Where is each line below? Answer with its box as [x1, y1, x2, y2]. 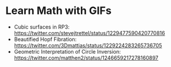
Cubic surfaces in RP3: [14, 23, 70, 30]
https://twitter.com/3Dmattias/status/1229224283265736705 [14, 42, 162, 49]
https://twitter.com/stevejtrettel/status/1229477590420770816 [14, 29, 165, 36]
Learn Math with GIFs [5, 4, 112, 17]
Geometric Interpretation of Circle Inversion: [14, 48, 121, 55]
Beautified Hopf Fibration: [14, 36, 77, 43]
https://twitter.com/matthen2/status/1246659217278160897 [14, 54, 159, 61]
